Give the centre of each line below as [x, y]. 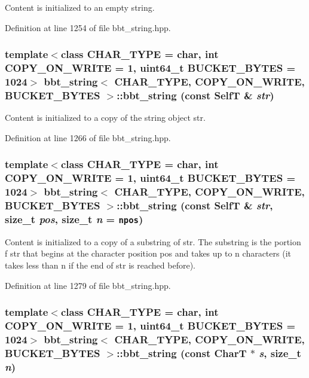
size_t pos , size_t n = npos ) [74, 219]
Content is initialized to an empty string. [80, 7]
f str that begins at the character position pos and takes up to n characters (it [148, 253]
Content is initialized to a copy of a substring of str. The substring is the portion [153, 241]
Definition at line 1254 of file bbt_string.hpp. [88, 27]
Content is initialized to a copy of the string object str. [105, 118]
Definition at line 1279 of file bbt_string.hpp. [88, 285]
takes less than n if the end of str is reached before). [100, 265]
